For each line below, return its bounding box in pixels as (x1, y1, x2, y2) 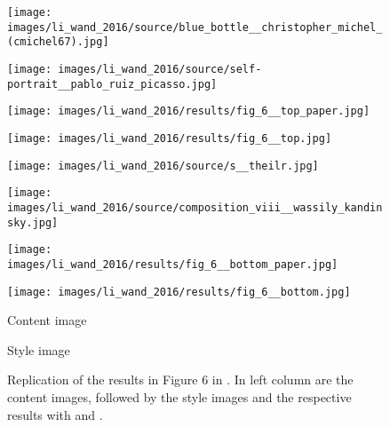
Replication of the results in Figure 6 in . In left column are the (7, 370, 354, 389)
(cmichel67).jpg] (7, 36, 109, 49)
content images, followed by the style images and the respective (7, 387, 352, 406)
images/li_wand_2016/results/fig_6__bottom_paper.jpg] (7, 257, 338, 271)
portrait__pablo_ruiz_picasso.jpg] (7, 77, 218, 91)
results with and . (7, 405, 103, 423)
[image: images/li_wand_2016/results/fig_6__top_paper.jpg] (7, 105, 370, 118)
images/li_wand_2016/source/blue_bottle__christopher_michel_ (7, 20, 383, 34)
